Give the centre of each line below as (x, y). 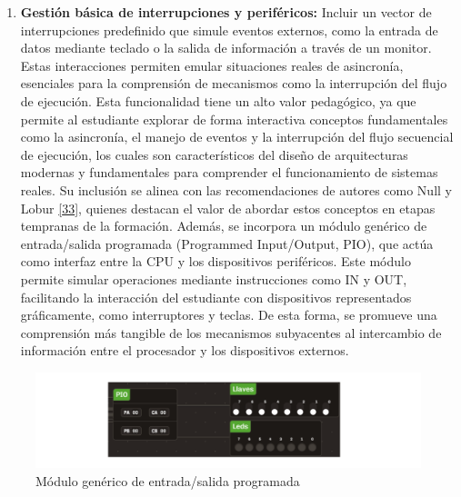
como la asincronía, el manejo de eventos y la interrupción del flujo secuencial (237, 137)
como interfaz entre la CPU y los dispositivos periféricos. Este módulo (215, 261)
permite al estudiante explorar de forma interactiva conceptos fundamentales (234, 119)
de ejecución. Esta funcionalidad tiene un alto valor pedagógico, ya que (218, 100)
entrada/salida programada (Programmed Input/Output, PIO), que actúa (227, 243)
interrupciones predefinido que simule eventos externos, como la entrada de (229, 30)
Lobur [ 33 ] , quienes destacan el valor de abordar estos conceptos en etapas (228, 208)
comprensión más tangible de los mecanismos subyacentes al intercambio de (231, 332)
